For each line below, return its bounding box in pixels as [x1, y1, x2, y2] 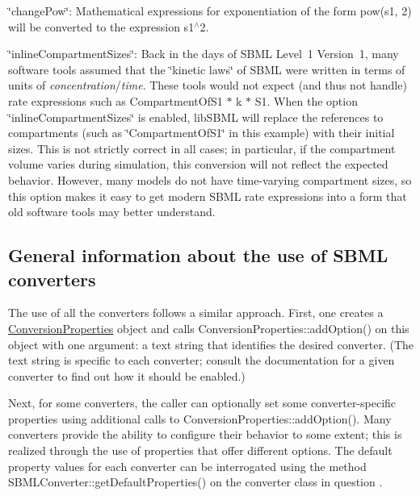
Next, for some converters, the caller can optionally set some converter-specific [8, 394, 397, 411]
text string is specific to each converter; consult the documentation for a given [8, 352, 395, 369]
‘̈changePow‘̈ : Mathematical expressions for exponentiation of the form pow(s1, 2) [8, 2, 412, 19]
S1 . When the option [254, 92, 358, 109]
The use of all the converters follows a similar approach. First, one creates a [8, 304, 384, 321]
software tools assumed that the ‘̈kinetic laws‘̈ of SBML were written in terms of [8, 60, 405, 77]
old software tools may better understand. [8, 203, 216, 220]
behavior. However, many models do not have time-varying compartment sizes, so [8, 171, 412, 188]
